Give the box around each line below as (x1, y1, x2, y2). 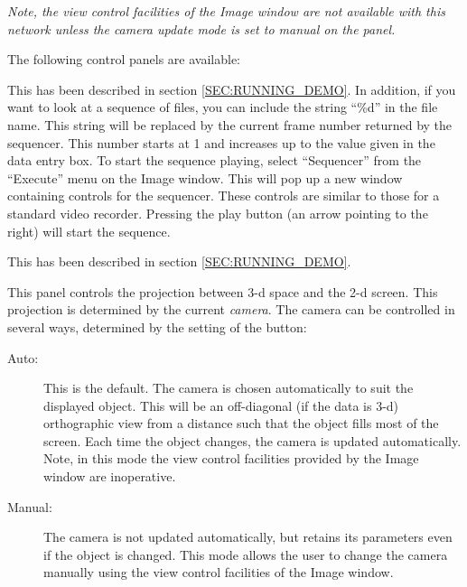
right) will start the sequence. (7, 221, 171, 240)
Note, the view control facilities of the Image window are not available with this (7, 2, 445, 20)
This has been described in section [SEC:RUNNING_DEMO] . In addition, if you (7, 79, 456, 98)
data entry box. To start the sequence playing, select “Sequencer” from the (7, 151, 422, 170)
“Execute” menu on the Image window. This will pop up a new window (7, 168, 403, 187)
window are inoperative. (43, 467, 176, 486)
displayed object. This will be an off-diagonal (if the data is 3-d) (43, 396, 399, 415)
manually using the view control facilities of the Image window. (43, 563, 394, 582)
